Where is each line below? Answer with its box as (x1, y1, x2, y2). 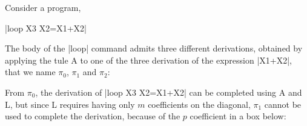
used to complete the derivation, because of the (5, 110, 180, 122)
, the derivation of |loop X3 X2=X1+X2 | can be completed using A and (35, 85, 302, 98)
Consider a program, (5, 1, 81, 13)
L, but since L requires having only (5, 98, 135, 110)
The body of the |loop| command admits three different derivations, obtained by (5, 42, 303, 55)
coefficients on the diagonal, (148, 98, 251, 110)
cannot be (264, 98, 302, 110)
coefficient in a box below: (190, 110, 286, 122)
